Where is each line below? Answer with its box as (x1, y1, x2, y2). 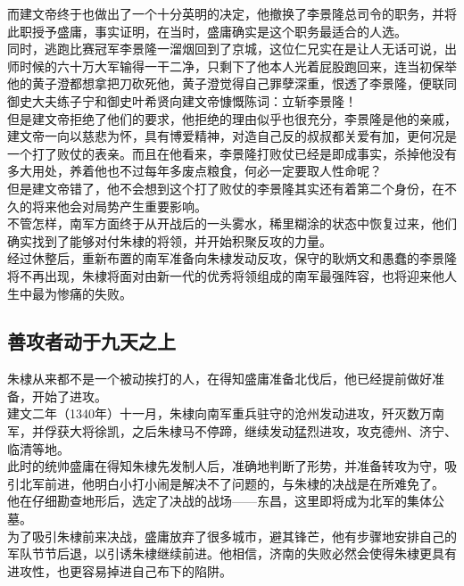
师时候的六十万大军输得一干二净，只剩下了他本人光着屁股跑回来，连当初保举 (7, 56, 457, 75)
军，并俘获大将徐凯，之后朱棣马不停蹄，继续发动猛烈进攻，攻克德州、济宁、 (7, 422, 457, 441)
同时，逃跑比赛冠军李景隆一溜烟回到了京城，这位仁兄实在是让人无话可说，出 (7, 39, 457, 58)
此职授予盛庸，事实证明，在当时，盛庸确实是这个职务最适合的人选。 (7, 21, 407, 40)
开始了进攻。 (31, 386, 107, 405)
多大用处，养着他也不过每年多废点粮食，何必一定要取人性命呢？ (7, 161, 382, 180)
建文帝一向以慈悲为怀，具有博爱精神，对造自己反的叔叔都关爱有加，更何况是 (7, 127, 457, 145)
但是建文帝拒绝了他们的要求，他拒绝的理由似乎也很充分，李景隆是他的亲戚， (7, 109, 457, 128)
